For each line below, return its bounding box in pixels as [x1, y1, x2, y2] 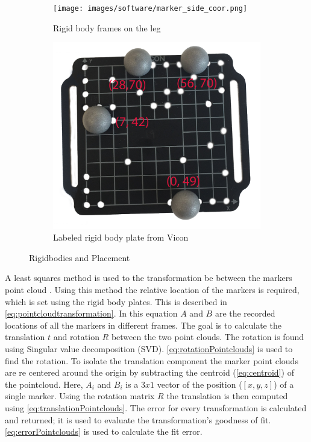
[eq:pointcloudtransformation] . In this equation [5, 307, 178, 320]
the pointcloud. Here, [5, 377, 83, 390]
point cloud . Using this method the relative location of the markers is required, [5, 283, 300, 296]
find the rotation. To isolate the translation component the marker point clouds [5, 354, 298, 367]
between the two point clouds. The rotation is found [111, 330, 304, 343]
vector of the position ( [157, 377, 242, 390]
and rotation [53, 330, 99, 343]
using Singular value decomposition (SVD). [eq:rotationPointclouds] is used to [5, 342, 293, 355]
